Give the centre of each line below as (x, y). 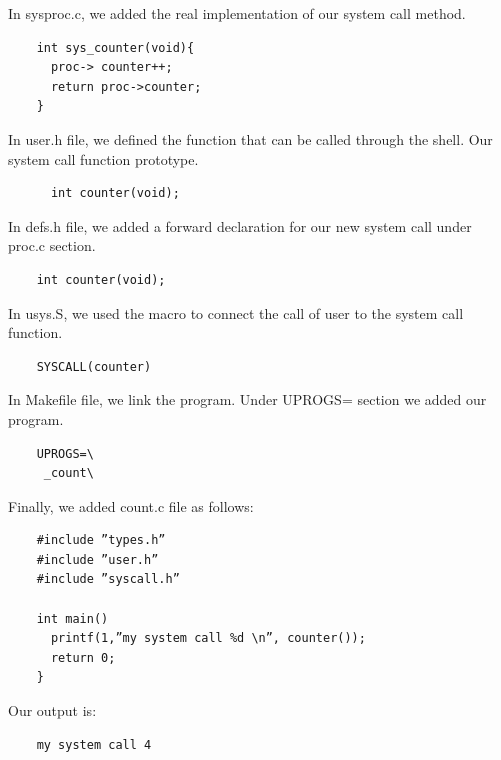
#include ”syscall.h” (108, 579)
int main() (72, 618)
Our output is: (52, 710)
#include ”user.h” (97, 559)
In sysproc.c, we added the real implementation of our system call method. (237, 13)
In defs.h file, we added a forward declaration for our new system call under (240, 225)
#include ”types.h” (101, 540)
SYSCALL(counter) (94, 366)
